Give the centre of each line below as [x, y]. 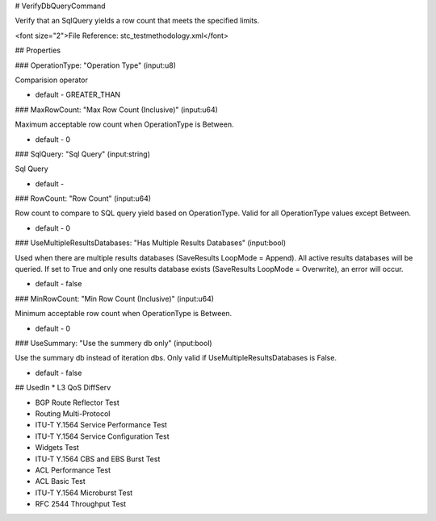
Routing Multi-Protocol [73, 413]
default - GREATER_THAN [78, 95]
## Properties [38, 50]
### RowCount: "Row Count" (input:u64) [83, 198]
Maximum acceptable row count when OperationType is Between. [124, 124]
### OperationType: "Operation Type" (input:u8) [96, 65]
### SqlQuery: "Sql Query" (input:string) [83, 154]
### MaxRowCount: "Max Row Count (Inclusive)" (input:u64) [116, 110]
